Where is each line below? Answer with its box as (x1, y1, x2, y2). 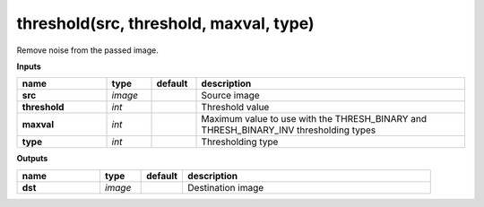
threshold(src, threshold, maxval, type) (16, 13, 315, 33)
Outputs (16, 153, 48, 164)
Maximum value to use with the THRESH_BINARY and (201, 113, 428, 125)
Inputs (16, 61, 42, 72)
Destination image (187, 181, 264, 194)
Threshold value (201, 101, 270, 114)
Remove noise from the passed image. (16, 45, 159, 56)
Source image (201, 90, 260, 102)
